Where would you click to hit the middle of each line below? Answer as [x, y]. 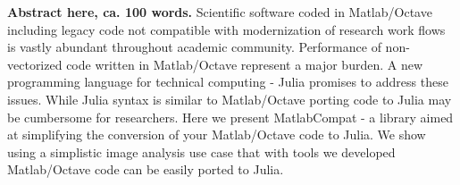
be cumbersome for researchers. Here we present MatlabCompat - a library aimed [230, 117]
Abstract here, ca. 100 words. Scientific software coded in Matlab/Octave [220, 12]
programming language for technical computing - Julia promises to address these [228, 82]
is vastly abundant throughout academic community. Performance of [194, 47]
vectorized [35, 64]
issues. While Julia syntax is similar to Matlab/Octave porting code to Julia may [230, 99]
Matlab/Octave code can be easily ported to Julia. [146, 169]
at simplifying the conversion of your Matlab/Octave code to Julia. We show [217, 135]
